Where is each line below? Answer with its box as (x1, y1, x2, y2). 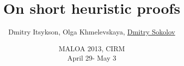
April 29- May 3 (67, 53, 117, 63)
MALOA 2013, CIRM (58, 43, 125, 53)
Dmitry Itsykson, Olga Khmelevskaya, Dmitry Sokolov (8, 27, 176, 37)
